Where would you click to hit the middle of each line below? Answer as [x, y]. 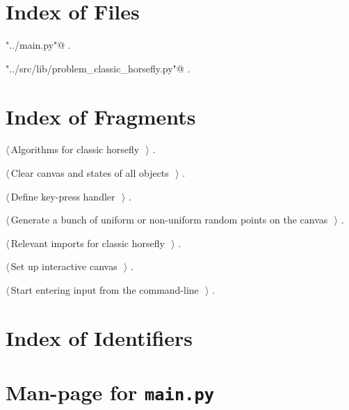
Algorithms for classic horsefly [75, 149]
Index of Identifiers [99, 337]
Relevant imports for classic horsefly [88, 243]
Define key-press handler [63, 196]
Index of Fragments [101, 116]
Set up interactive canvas [64, 266]
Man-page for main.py [110, 392]
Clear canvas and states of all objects [90, 173]
